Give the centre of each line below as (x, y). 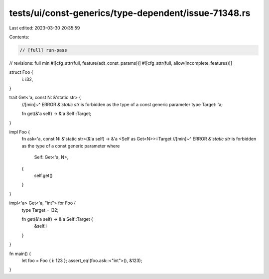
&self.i (40, 226)
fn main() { (20, 254)
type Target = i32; (40, 210)
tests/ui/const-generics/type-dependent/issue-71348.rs (130, 13)
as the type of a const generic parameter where (71, 146)
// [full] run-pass (43, 50)
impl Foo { (19, 132)
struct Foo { (21, 72)
